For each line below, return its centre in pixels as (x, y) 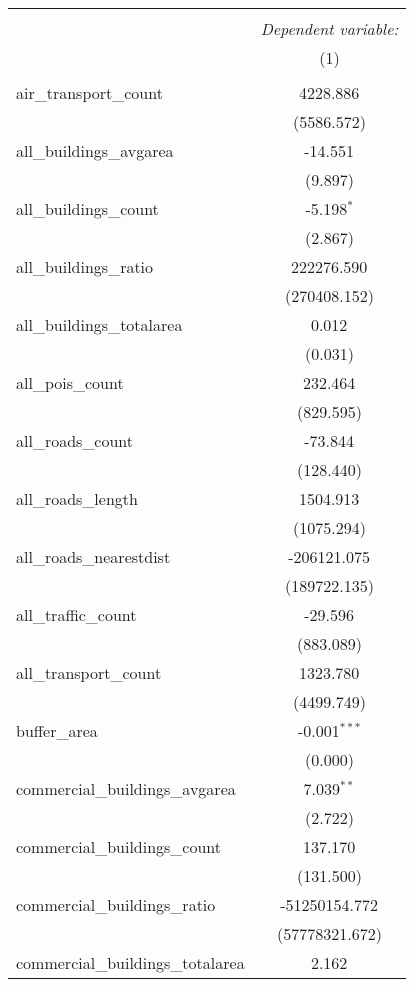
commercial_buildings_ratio (116, 904)
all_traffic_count (76, 614)
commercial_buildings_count (119, 846)
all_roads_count (75, 440)
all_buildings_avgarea (95, 150)
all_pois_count (70, 382)
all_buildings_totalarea (99, 324)
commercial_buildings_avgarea (126, 788)
